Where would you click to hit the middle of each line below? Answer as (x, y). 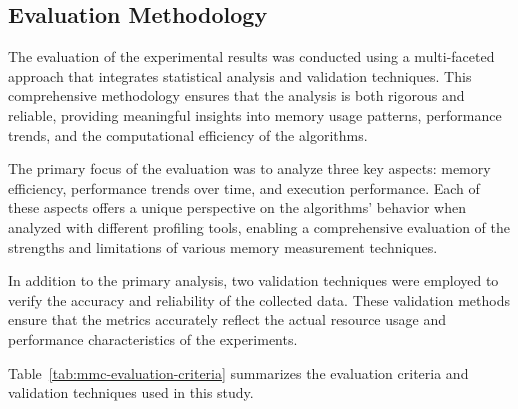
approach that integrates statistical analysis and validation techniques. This (240, 75)
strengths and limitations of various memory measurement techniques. (223, 246)
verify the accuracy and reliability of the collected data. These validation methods (259, 299)
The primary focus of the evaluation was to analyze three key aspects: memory (249, 168)
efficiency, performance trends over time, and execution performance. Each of (244, 187)
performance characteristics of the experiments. (153, 338)
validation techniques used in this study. (131, 392)
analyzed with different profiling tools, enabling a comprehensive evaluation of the (259, 226)
